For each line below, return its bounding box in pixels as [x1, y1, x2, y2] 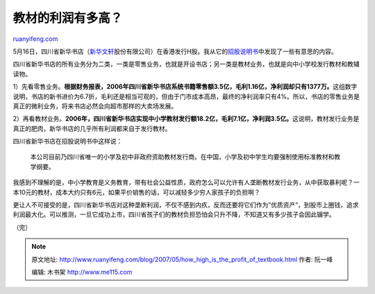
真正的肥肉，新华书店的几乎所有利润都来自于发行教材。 [12, 124, 172, 132]
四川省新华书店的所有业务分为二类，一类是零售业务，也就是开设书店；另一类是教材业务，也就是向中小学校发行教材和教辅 [12, 60, 360, 69]
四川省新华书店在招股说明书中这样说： [12, 137, 123, 146]
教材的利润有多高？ [12, 10, 123, 26]
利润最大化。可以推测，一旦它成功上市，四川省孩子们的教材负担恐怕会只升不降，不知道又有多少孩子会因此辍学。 [12, 210, 335, 218]
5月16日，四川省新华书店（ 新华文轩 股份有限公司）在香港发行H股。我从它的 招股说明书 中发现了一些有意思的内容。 [12, 47, 338, 55]
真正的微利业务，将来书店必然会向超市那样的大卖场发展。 [12, 101, 177, 110]
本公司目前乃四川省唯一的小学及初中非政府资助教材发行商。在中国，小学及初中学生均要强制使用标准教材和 [30, 153, 335, 161]
